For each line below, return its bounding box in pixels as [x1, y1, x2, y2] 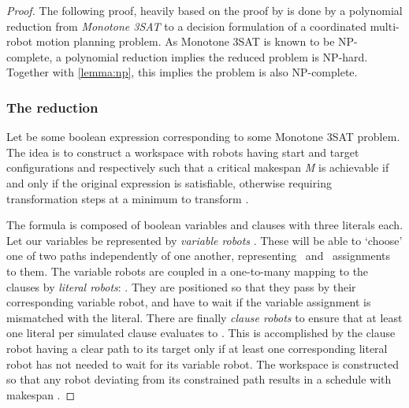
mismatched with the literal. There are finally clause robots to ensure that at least [6, 309, 403, 325]
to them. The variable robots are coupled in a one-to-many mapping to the [6, 262, 369, 279]
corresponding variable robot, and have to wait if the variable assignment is [6, 294, 371, 310]
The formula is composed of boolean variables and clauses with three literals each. [6, 217, 403, 233]
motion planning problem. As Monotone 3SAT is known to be [35, 33, 335, 50]
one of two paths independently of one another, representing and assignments [6, 247, 391, 264]
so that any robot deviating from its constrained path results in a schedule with [6, 371, 392, 388]
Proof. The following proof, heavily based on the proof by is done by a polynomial [6, 2, 403, 18]
